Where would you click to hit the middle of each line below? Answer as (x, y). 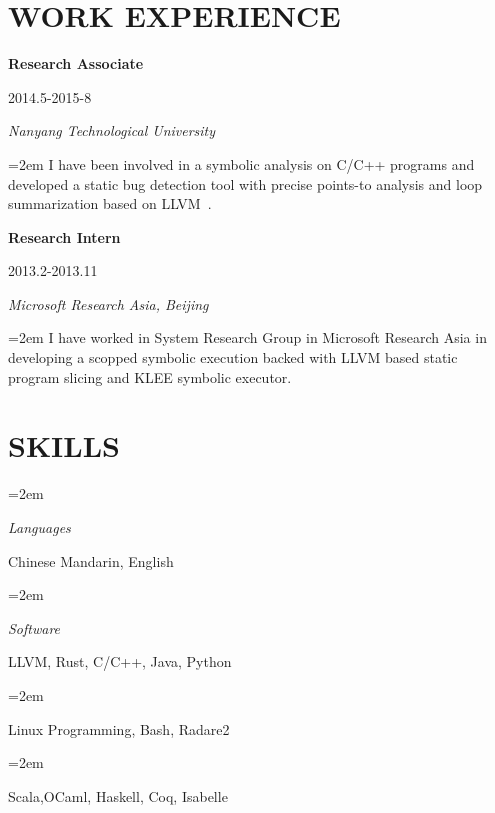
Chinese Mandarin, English (91, 560)
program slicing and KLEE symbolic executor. (150, 376)
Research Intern (64, 236)
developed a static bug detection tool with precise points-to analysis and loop (245, 183)
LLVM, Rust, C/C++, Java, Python (120, 661)
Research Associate (76, 63)
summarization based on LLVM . (110, 203)
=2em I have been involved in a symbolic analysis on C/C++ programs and (241, 163)
